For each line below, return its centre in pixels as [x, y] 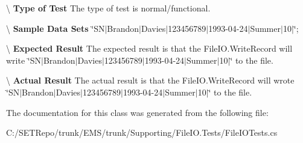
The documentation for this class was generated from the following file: [137, 112]
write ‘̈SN [24, 60]
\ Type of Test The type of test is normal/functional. [108, 8]
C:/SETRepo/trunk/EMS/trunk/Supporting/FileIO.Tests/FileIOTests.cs [142, 132]
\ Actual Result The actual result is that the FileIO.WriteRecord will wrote [150, 80]
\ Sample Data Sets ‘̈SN [56, 28]
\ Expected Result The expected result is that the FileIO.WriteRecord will [149, 48]
